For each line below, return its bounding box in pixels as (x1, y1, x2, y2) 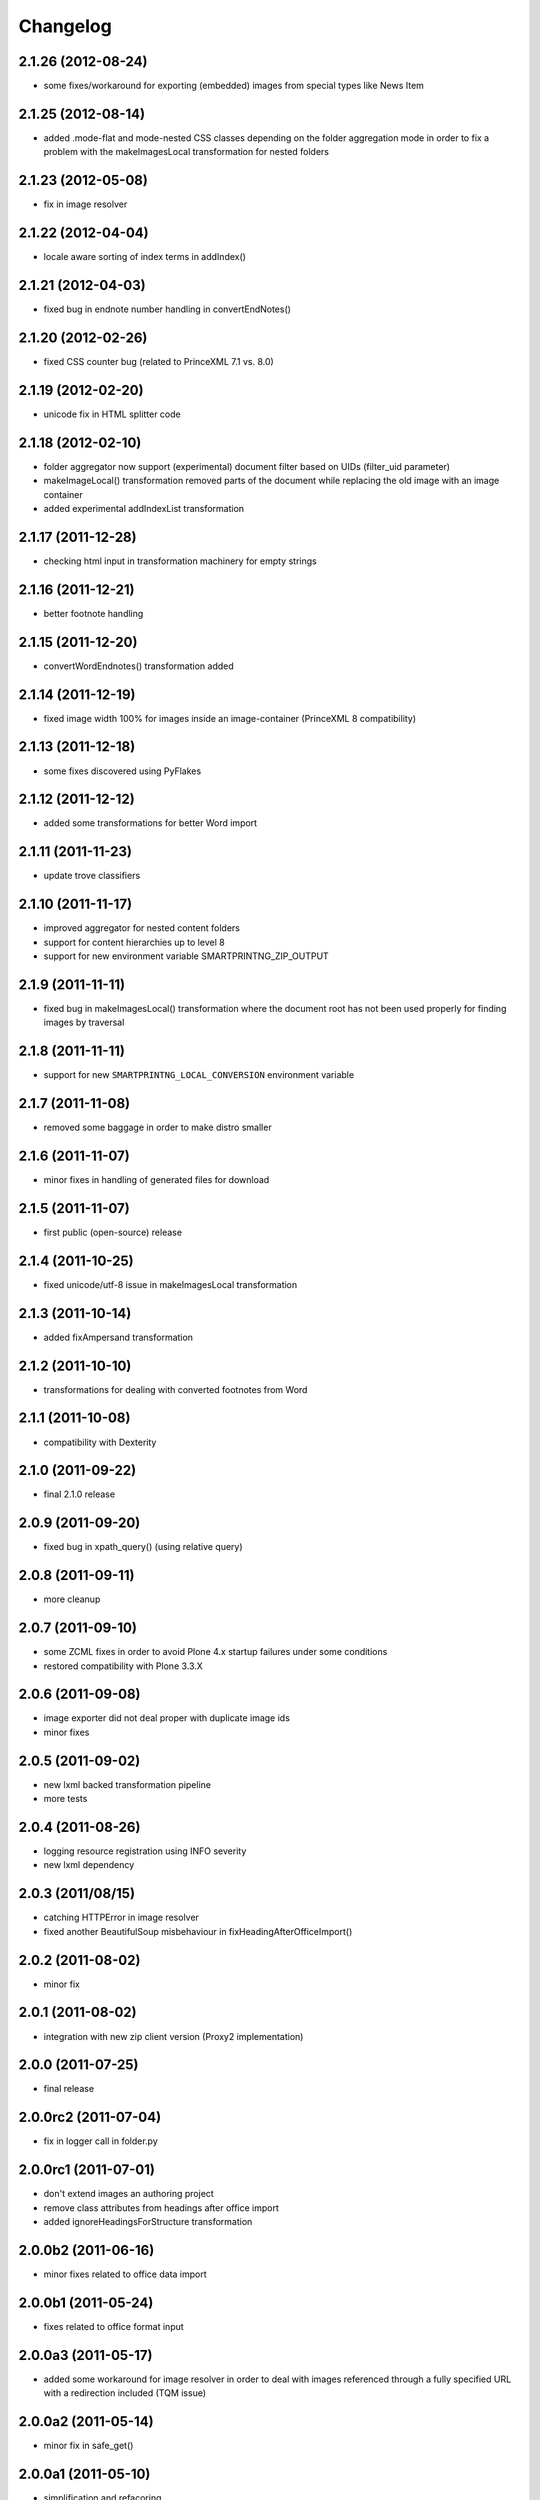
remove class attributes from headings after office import (43, 2201, 280, 2214)
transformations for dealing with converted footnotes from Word (43, 1383, 308, 1395)
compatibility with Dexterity (43, 1436, 157, 1448)
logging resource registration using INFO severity (43, 1845, 247, 1857)
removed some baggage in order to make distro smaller (43, 1121, 272, 1134)
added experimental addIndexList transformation (43, 502, 245, 514)
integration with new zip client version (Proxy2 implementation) (43, 2030, 304, 2042)
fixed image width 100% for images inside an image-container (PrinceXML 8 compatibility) (43, 712, 417, 724)
